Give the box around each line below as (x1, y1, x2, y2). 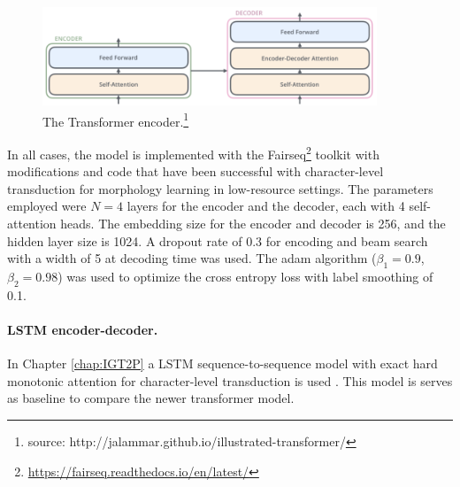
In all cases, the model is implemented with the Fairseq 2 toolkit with (7, 142, 379, 163)
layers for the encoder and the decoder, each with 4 (126, 197, 405, 215)
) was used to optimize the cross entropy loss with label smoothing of (57, 267, 433, 285)
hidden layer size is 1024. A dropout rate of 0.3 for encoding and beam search (7, 231, 428, 250)
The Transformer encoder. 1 (42, 109, 189, 130)
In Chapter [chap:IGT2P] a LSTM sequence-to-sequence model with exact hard (7, 354, 438, 373)
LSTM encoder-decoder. (7, 320, 158, 338)
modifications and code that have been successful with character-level (7, 162, 384, 181)
